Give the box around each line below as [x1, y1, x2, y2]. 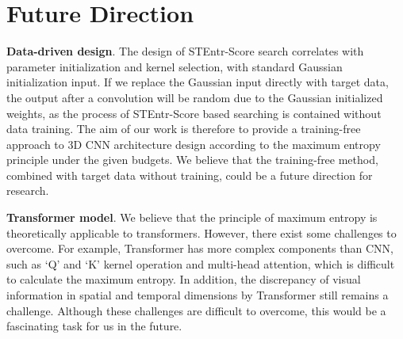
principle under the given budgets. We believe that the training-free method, [6, 151, 378, 168]
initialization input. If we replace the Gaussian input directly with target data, [6, 74, 389, 90]
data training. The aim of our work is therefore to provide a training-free [6, 120, 361, 137]
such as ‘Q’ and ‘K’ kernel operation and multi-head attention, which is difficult [6, 255, 395, 272]
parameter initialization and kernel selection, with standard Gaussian [6, 58, 343, 74]
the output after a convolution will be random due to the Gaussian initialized [6, 89, 383, 105]
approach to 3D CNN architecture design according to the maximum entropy [6, 135, 381, 152]
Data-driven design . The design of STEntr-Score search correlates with [6, 43, 364, 59]
